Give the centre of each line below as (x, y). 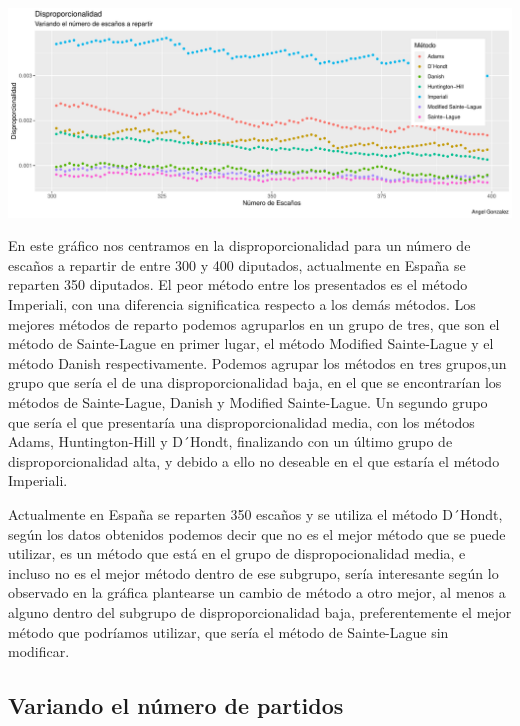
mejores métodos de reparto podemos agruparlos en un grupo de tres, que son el (254, 323)
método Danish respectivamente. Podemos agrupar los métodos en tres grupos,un (257, 362)
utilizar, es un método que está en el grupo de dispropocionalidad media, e (237, 553)
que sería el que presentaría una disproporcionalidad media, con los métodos (241, 421)
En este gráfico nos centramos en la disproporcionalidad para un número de (239, 245)
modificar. (39, 651)
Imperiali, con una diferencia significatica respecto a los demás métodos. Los (242, 304)
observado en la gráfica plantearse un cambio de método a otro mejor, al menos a (257, 592)
